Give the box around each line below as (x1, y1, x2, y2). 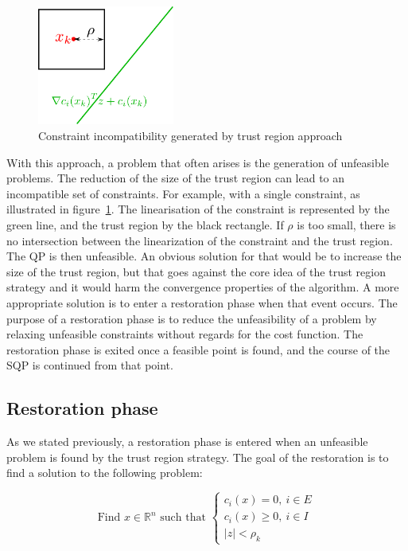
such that (160, 512, 206, 524)
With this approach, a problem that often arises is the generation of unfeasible (6, 154, 389, 170)
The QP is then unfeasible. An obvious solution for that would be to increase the (6, 248, 402, 264)
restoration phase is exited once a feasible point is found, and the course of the (6, 341, 391, 358)
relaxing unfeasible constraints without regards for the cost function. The (6, 326, 363, 342)
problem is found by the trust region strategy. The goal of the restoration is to (6, 448, 389, 465)
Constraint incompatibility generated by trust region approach (38, 127, 343, 144)
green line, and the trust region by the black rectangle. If (6, 217, 284, 233)
